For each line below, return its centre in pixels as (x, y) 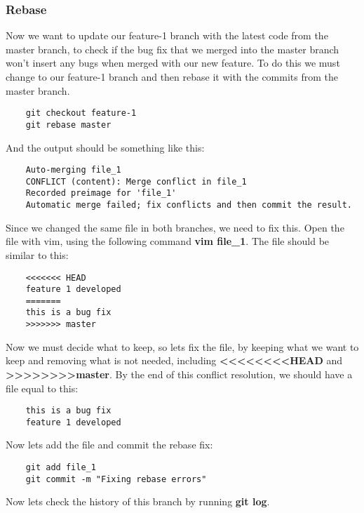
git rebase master (68, 125)
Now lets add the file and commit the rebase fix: (109, 445)
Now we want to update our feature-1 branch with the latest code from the (167, 35)
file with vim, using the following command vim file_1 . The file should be (168, 241)
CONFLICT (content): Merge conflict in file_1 (136, 181)
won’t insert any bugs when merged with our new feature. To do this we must (173, 63)
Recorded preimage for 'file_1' (101, 193)
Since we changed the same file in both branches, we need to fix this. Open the (175, 227)
